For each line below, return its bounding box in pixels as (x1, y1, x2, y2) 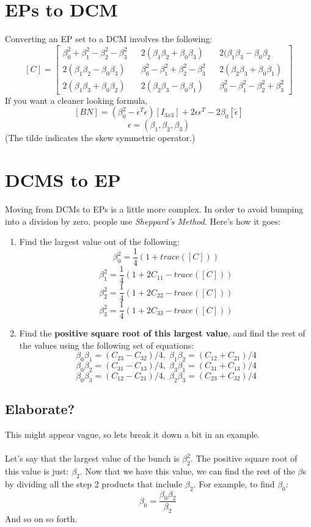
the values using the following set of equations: (19, 338, 194, 351)
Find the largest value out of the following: (19, 235, 180, 248)
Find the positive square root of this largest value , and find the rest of (19, 327, 306, 340)
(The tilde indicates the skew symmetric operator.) (5, 131, 196, 144)
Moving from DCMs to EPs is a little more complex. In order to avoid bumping (5, 203, 304, 216)
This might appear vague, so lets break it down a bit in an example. (5, 427, 260, 440)
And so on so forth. (5, 512, 78, 525)
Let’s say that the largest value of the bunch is (5, 452, 180, 465)
